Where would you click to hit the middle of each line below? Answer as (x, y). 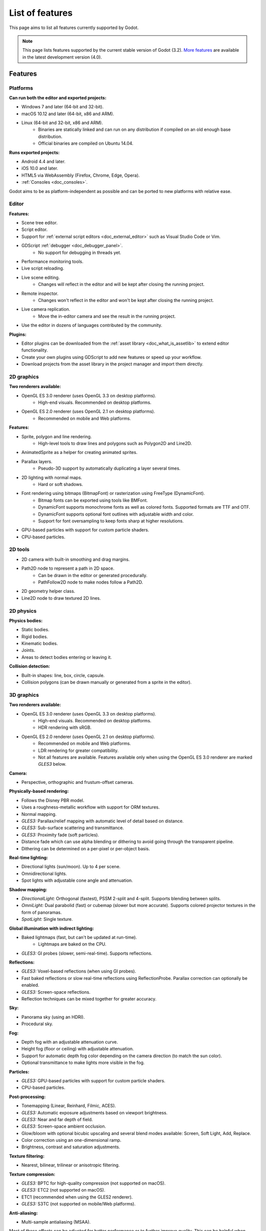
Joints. (28, 650)
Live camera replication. (46, 309)
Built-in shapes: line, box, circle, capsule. (63, 675)
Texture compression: (32, 1174)
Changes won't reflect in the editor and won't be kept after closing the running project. (126, 300)
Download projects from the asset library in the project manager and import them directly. (113, 364)
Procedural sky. (37, 1024)
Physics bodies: (26, 620)
